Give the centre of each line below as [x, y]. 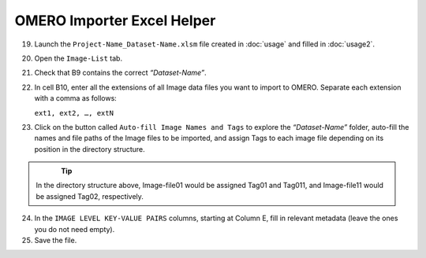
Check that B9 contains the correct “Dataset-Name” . [120, 73]
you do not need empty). [75, 229]
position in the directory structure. [90, 149]
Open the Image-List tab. [78, 58]
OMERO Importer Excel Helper [115, 20]
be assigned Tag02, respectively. [90, 196]
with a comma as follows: [76, 98]
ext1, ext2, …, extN [74, 113]
